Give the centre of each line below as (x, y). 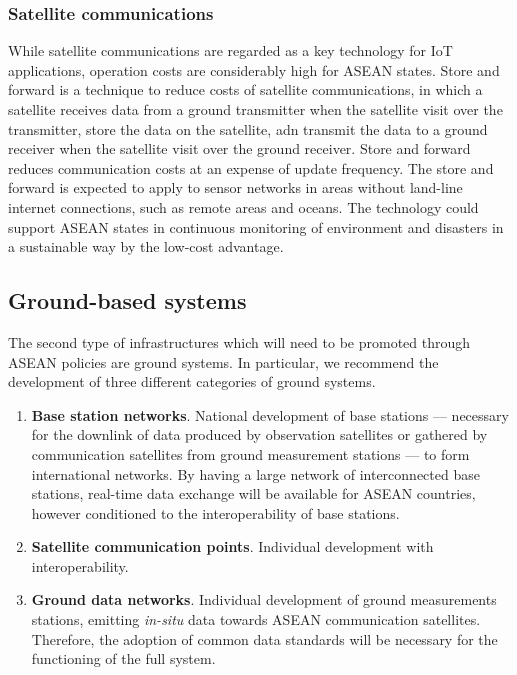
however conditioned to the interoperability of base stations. (215, 512)
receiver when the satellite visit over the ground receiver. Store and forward (239, 148)
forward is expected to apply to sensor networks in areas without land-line (235, 187)
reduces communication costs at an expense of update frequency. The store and (251, 167)
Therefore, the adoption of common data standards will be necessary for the (264, 638)
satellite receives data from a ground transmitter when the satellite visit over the (255, 109)
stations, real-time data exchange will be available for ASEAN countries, (253, 493)
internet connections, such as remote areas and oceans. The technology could (243, 206)
